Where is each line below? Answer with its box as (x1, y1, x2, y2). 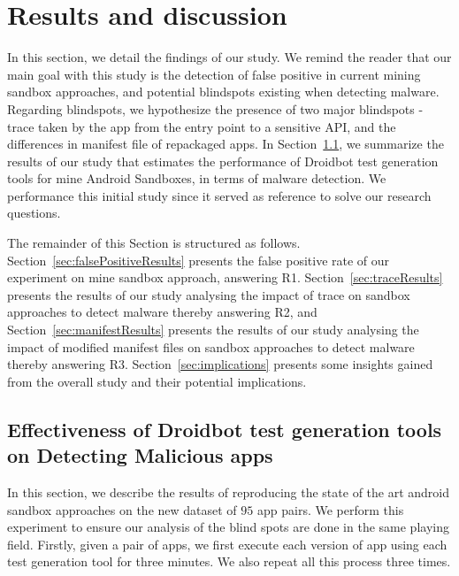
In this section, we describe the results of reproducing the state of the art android (7, 483, 450, 501)
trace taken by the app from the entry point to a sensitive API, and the (7, 117, 396, 135)
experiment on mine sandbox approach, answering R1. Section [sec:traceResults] (7, 268, 443, 287)
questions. (7, 204, 61, 222)
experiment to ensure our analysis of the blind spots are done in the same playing (7, 518, 449, 536)
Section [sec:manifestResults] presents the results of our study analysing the (7, 320, 419, 339)
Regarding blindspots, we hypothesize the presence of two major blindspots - (7, 99, 424, 118)
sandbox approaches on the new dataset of (7, 500, 237, 518)
